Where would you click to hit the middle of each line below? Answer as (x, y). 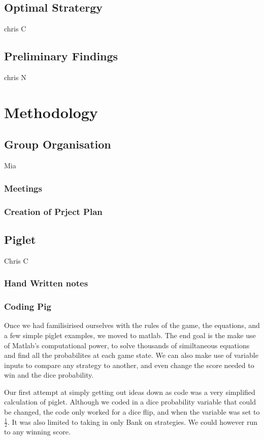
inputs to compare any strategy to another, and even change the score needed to (129, 365)
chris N (15, 77)
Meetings (23, 188)
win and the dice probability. (49, 375)
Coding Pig (28, 306)
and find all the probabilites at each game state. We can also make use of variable (131, 355)
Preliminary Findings (61, 56)
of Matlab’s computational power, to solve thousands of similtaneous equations (127, 345)
